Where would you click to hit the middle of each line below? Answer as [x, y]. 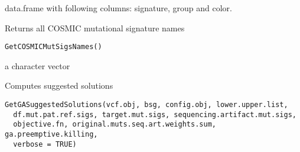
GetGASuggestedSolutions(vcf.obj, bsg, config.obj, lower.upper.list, [146, 105]
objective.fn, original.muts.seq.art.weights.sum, [115, 124]
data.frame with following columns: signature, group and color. [118, 8]
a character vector [37, 65]
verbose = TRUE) [45, 144]
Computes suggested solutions [59, 85]
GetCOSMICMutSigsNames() [53, 47]
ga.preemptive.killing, [51, 134]
